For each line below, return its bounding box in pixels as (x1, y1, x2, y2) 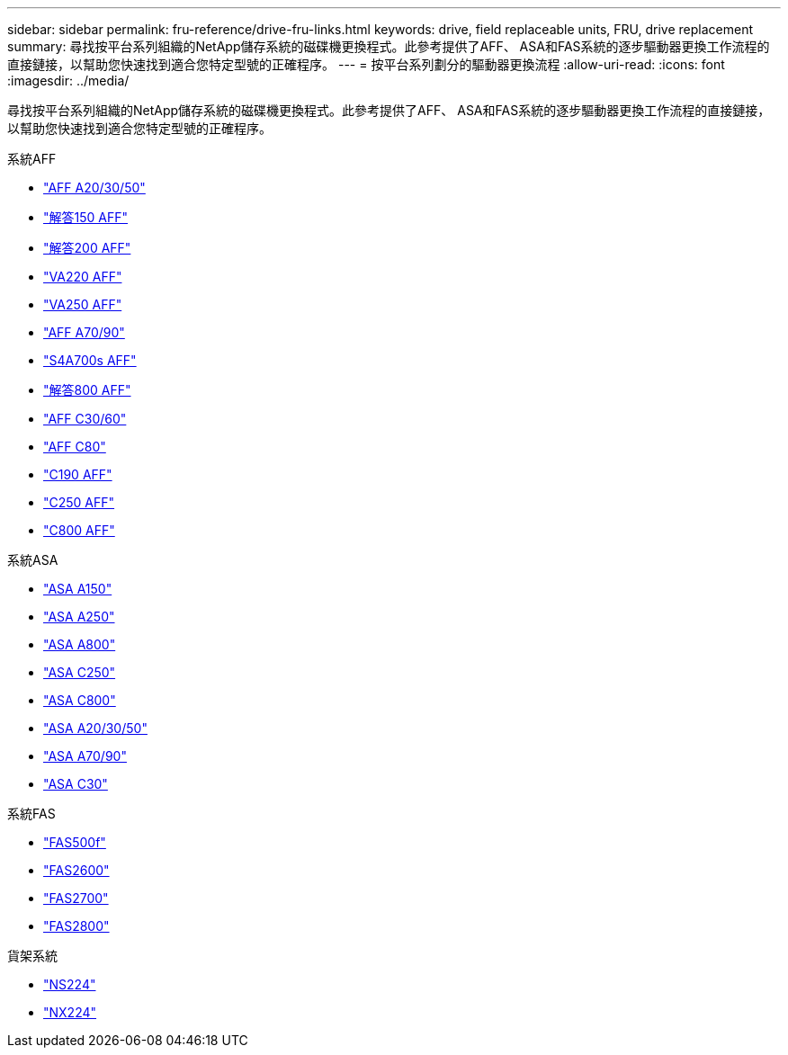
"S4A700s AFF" (43, 353, 137, 368)
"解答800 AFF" (43, 382, 131, 398)
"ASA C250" (43, 665, 116, 680)
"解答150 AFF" (43, 210, 129, 225)
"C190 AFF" (43, 467, 112, 482)
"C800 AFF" (43, 523, 115, 538)
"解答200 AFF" (43, 240, 131, 255)
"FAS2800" (43, 918, 110, 934)
